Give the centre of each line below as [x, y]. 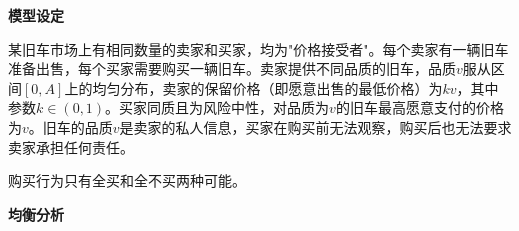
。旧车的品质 [70, 126]
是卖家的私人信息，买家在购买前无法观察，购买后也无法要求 [315, 126]
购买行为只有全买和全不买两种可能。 [127, 180]
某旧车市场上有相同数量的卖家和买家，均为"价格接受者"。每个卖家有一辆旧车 [258, 48]
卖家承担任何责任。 [71, 146]
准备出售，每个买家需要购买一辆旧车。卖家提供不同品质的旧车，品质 [232, 68]
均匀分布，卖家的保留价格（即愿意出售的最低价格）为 [267, 87]
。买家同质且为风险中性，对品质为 [217, 107]
